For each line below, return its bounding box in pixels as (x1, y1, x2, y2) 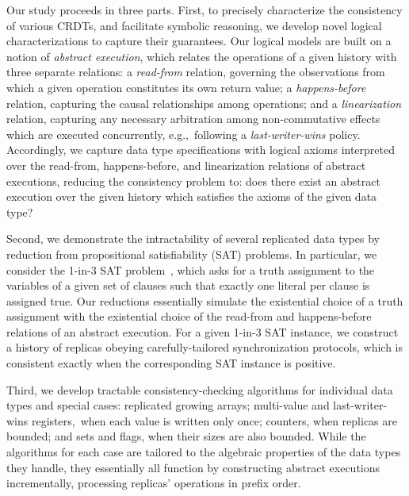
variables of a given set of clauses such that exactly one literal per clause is (6, 277, 370, 294)
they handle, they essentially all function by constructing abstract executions (6, 459, 380, 475)
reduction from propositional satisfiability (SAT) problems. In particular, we (6, 245, 377, 262)
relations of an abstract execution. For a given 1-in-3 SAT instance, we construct (6, 323, 399, 340)
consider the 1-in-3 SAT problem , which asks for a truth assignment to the (6, 261, 375, 278)
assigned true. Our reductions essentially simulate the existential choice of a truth (6, 292, 403, 309)
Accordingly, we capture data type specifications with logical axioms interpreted (6, 141, 395, 158)
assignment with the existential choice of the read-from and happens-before (6, 308, 372, 325)
